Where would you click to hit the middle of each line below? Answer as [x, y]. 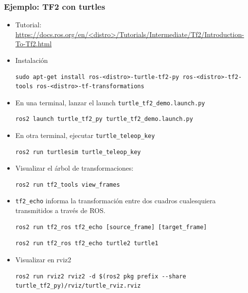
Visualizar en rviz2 [43, 259]
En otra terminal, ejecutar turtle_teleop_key [85, 135]
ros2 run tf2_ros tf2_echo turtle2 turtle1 [87, 244]
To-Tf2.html [34, 44]
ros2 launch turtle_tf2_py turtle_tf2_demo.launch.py [104, 119]
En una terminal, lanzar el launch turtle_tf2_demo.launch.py [110, 102]
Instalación [32, 60]
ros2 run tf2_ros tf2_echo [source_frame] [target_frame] [111, 227]
